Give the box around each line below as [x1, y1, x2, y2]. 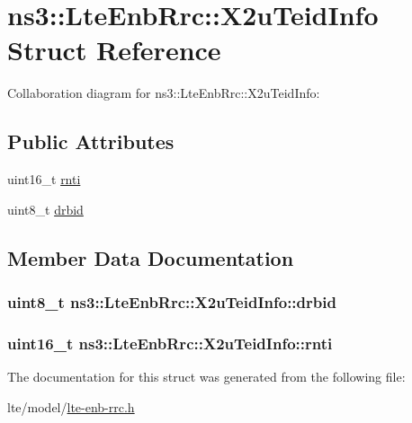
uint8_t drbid [7, 199, 84, 218]
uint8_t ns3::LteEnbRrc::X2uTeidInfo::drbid [7, 291, 336, 313]
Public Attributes [7, 128, 175, 155]
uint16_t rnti [7, 170, 81, 189]
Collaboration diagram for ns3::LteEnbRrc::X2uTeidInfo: [7, 84, 320, 102]
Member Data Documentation [7, 243, 294, 271]
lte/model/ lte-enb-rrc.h [7, 397, 135, 416]
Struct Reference [7, 31, 221, 68]
